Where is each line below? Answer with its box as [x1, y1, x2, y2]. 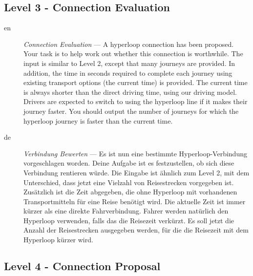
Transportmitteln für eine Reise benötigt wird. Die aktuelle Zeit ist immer [23, 196, 246, 206]
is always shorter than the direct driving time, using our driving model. [23, 86, 237, 97]
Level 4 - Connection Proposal [4, 258, 161, 274]
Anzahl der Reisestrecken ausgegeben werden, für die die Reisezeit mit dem [23, 225, 249, 235]
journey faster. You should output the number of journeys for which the [23, 106, 239, 116]
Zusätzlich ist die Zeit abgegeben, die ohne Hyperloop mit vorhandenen [23, 187, 237, 197]
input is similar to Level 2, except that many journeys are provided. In [23, 58, 235, 68]
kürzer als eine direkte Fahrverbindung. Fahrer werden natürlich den [23, 206, 229, 216]
